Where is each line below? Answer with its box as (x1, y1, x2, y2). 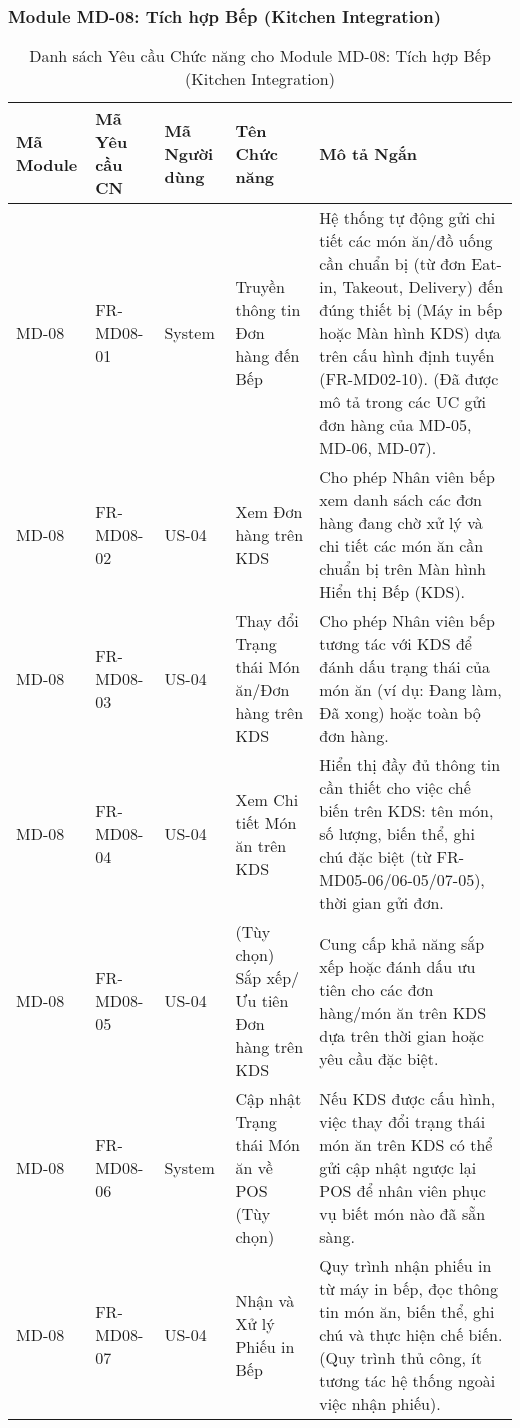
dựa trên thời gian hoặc (319, 1023, 484, 1047)
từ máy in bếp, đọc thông (319, 1277, 498, 1301)
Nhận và (235, 1288, 295, 1312)
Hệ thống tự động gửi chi (319, 206, 496, 230)
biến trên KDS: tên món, (319, 799, 494, 823)
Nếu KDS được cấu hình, (319, 1087, 496, 1111)
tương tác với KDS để (319, 632, 472, 656)
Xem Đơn (235, 499, 303, 523)
